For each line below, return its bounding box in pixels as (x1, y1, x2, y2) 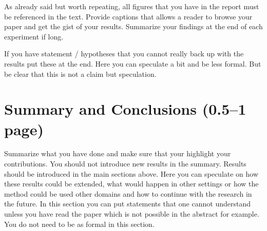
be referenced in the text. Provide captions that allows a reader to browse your (4, 11, 253, 22)
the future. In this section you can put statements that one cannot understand (4, 198, 251, 209)
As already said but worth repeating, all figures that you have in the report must (4, 1, 259, 11)
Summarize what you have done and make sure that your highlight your (4, 148, 231, 159)
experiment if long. (4, 31, 64, 41)
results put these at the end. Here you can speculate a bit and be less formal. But (4, 58, 261, 69)
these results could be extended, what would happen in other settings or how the (4, 178, 259, 189)
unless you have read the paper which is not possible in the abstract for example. (4, 208, 259, 219)
